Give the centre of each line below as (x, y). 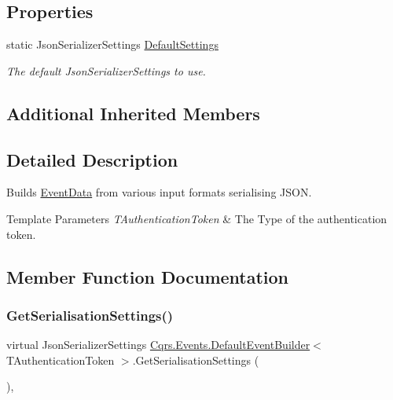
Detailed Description (92, 159)
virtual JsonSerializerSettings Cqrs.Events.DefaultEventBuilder (158, 345)
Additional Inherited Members (133, 113)
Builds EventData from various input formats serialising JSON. (159, 192)
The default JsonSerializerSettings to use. (106, 70)
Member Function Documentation (148, 276)
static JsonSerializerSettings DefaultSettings (112, 44)
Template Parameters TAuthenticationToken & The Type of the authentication (197, 218)
